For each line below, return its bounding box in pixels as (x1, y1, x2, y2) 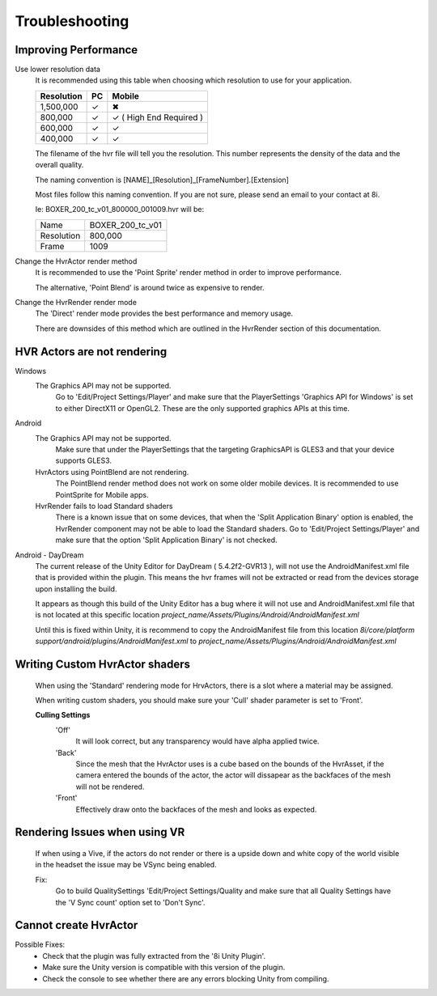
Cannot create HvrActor (15, 918, 138, 932)
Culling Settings (35, 710, 91, 720)
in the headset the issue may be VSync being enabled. (35, 860, 218, 870)
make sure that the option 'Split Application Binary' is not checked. (55, 535, 278, 545)
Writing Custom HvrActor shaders (15, 658, 190, 672)
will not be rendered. (75, 782, 145, 791)
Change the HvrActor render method (15, 256, 138, 266)
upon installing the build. (35, 583, 117, 594)
